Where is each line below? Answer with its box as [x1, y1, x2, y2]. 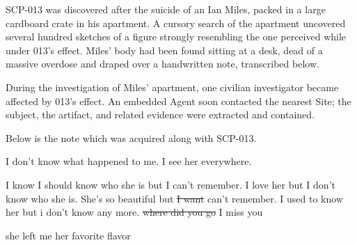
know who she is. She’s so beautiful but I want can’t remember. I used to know [6, 191, 344, 205]
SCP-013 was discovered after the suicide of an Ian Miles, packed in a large [6, 2, 326, 16]
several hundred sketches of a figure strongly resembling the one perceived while [6, 29, 347, 44]
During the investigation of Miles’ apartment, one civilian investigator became [6, 79, 339, 94]
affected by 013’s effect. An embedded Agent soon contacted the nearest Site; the [6, 93, 351, 108]
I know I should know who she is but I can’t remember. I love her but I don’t [6, 177, 335, 191]
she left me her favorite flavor [6, 228, 131, 242]
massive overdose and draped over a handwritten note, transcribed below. [6, 56, 319, 71]
